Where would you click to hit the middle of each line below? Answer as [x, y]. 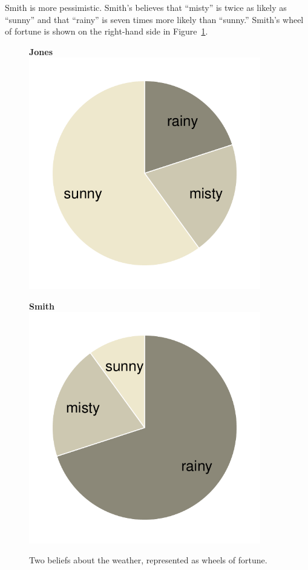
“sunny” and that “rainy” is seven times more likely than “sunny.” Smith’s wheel [154, 19]
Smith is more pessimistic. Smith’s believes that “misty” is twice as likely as [146, 7]
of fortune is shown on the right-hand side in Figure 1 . [106, 31]
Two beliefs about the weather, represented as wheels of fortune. [148, 560]
